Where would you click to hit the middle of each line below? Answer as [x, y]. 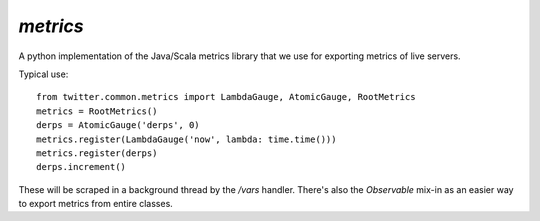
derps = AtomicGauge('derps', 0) [118, 125]
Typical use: [43, 74]
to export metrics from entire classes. [96, 204]
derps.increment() [81, 167]
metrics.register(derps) [97, 153]
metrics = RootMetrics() [97, 111]
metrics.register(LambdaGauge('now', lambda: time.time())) [186, 139]
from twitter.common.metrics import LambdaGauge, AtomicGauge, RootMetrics [226, 97]
